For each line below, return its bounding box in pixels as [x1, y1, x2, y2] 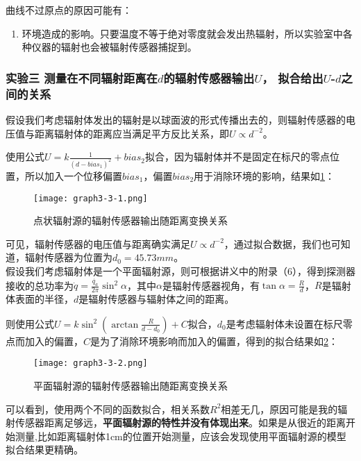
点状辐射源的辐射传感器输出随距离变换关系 [33, 213, 228, 228]
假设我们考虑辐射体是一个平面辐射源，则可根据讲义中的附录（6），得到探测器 [6, 264, 355, 278]
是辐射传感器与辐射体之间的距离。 [78, 292, 235, 306]
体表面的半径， [6, 292, 74, 306]
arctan [111, 319, 139, 330]
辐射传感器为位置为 [24, 250, 112, 265]
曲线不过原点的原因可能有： [6, 3, 132, 17]
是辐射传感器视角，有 [162, 278, 260, 292]
